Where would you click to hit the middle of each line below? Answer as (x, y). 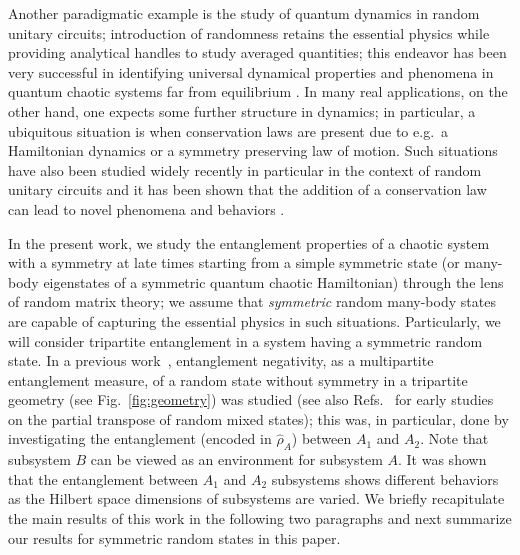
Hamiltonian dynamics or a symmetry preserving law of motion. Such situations (253, 150)
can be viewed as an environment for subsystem (236, 459)
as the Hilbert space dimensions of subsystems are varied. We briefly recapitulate (256, 498)
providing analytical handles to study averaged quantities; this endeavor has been (257, 52)
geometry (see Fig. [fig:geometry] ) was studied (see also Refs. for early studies (251, 399)
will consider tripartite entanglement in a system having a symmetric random (245, 340)
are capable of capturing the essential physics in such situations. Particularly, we (254, 320)
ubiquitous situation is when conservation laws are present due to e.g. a (228, 130)
